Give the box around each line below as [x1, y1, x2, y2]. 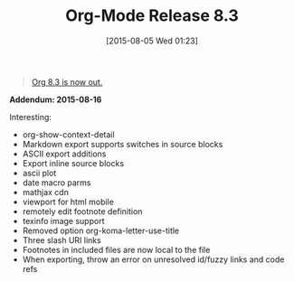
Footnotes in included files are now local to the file [22, 244, 211, 255]
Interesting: [9, 111, 52, 122]
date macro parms [22, 177, 91, 188]
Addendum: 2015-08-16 [9, 94, 102, 105]
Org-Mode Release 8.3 [64, 5, 240, 26]
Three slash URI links [22, 234, 101, 245]
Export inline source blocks [22, 157, 125, 168]
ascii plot [22, 167, 57, 178]
